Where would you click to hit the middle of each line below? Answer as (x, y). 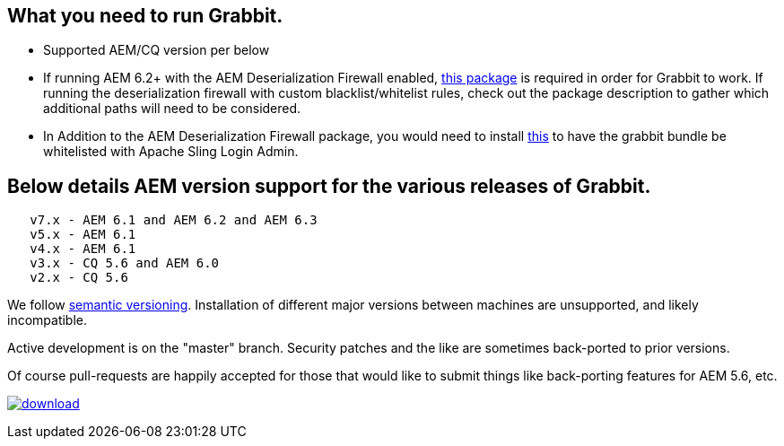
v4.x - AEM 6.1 (83, 249)
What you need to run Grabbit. (145, 16)
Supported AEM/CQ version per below (157, 50)
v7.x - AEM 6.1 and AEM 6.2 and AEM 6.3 (174, 220)
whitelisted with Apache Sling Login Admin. (171, 152)
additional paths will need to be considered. (172, 109)
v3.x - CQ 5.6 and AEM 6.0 (125, 263)
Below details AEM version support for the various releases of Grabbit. (329, 186)
